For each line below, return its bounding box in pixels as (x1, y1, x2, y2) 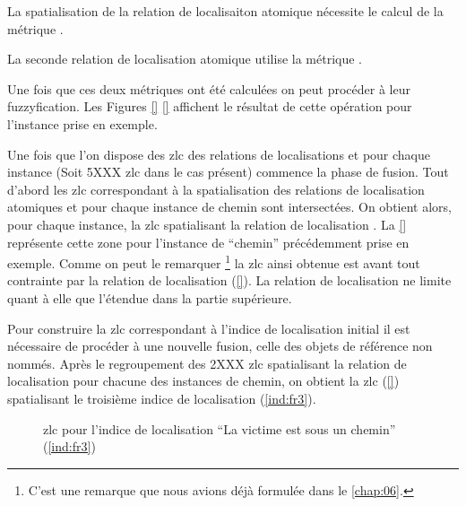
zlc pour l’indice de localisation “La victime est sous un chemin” (43, 419, 396, 438)
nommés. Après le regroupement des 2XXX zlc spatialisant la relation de (7, 353, 407, 372)
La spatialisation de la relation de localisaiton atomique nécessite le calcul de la (7, 2, 444, 20)
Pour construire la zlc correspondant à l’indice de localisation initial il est (7, 318, 410, 337)
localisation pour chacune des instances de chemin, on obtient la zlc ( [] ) (7, 371, 400, 390)
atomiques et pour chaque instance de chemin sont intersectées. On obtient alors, (7, 197, 452, 216)
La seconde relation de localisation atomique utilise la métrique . (7, 49, 362, 68)
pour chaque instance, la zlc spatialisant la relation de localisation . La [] (7, 214, 407, 233)
